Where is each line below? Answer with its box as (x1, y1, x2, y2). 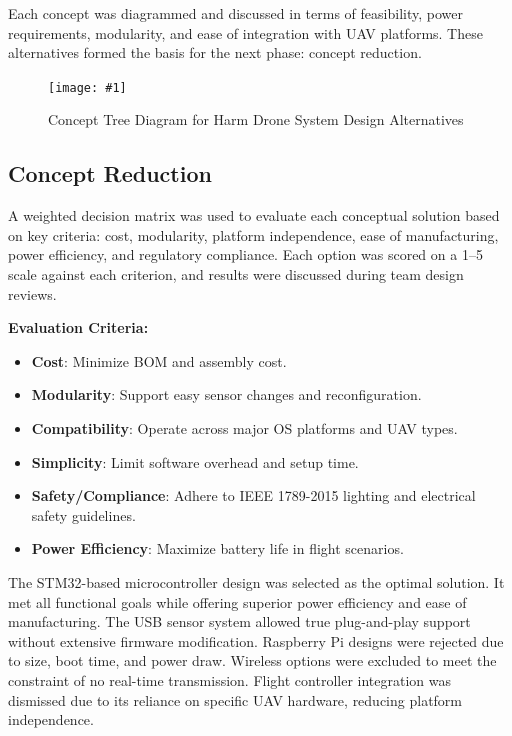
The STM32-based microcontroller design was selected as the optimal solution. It (8, 571, 505, 592)
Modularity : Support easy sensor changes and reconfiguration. (31, 384, 422, 405)
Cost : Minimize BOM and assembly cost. (31, 350, 287, 371)
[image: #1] (48, 80, 127, 95)
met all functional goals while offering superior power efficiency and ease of (8, 591, 467, 612)
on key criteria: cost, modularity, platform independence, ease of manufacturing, (8, 224, 499, 245)
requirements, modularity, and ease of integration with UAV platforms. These (8, 22, 483, 43)
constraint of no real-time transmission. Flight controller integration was (8, 669, 451, 690)
